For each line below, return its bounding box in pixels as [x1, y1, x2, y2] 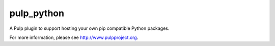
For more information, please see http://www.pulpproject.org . [9, 34, 139, 40]
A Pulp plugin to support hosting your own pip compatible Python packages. [9, 25, 170, 31]
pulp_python [9, 8, 65, 19]
